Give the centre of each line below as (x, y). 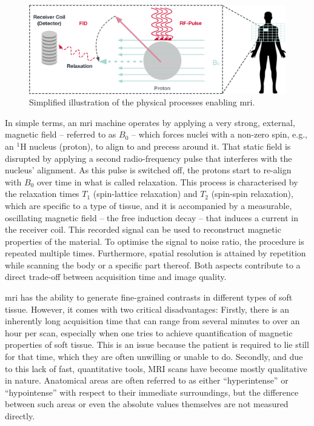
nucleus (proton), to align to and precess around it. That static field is (160, 146)
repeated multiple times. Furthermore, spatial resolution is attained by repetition (155, 253)
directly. (20, 416)
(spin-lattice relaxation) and (145, 194)
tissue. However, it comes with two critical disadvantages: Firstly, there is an (147, 309)
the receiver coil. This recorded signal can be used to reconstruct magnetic (143, 229)
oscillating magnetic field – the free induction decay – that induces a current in (152, 217)
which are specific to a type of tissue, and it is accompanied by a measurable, (149, 205)
